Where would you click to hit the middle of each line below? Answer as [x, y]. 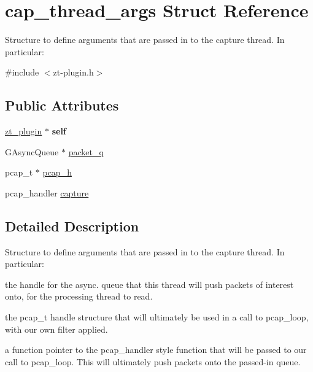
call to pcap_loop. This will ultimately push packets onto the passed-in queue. [153, 361]
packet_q [86, 151]
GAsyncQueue [32, 151]
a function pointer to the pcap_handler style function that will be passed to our [156, 350]
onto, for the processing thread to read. [79, 296]
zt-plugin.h [73, 72]
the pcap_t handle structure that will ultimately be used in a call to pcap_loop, [157, 317]
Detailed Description [72, 226]
